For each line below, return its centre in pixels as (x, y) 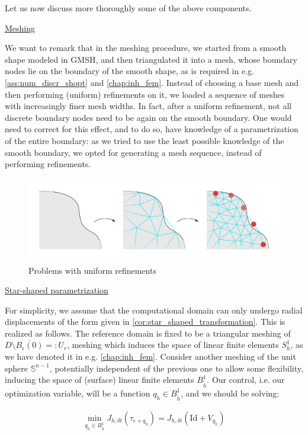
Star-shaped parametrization (57, 290)
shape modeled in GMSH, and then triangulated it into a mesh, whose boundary (151, 59)
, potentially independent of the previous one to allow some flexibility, (176, 368)
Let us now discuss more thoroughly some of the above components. (128, 8)
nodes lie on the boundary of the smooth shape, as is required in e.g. (129, 71)
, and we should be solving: (230, 393)
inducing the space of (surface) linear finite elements (100, 380)
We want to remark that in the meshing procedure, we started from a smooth (146, 48)
